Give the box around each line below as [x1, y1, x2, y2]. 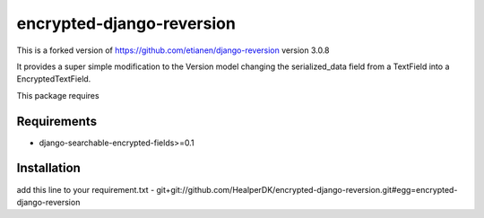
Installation [16, 161, 81, 176]
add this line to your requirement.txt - [16, 184, 155, 195]
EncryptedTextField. [16, 74, 91, 84]
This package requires [16, 90, 99, 100]
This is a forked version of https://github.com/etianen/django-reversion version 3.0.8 [16, 45, 330, 56]
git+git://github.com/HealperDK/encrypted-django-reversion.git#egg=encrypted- [156, 184, 458, 195]
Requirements [16, 113, 98, 129]
